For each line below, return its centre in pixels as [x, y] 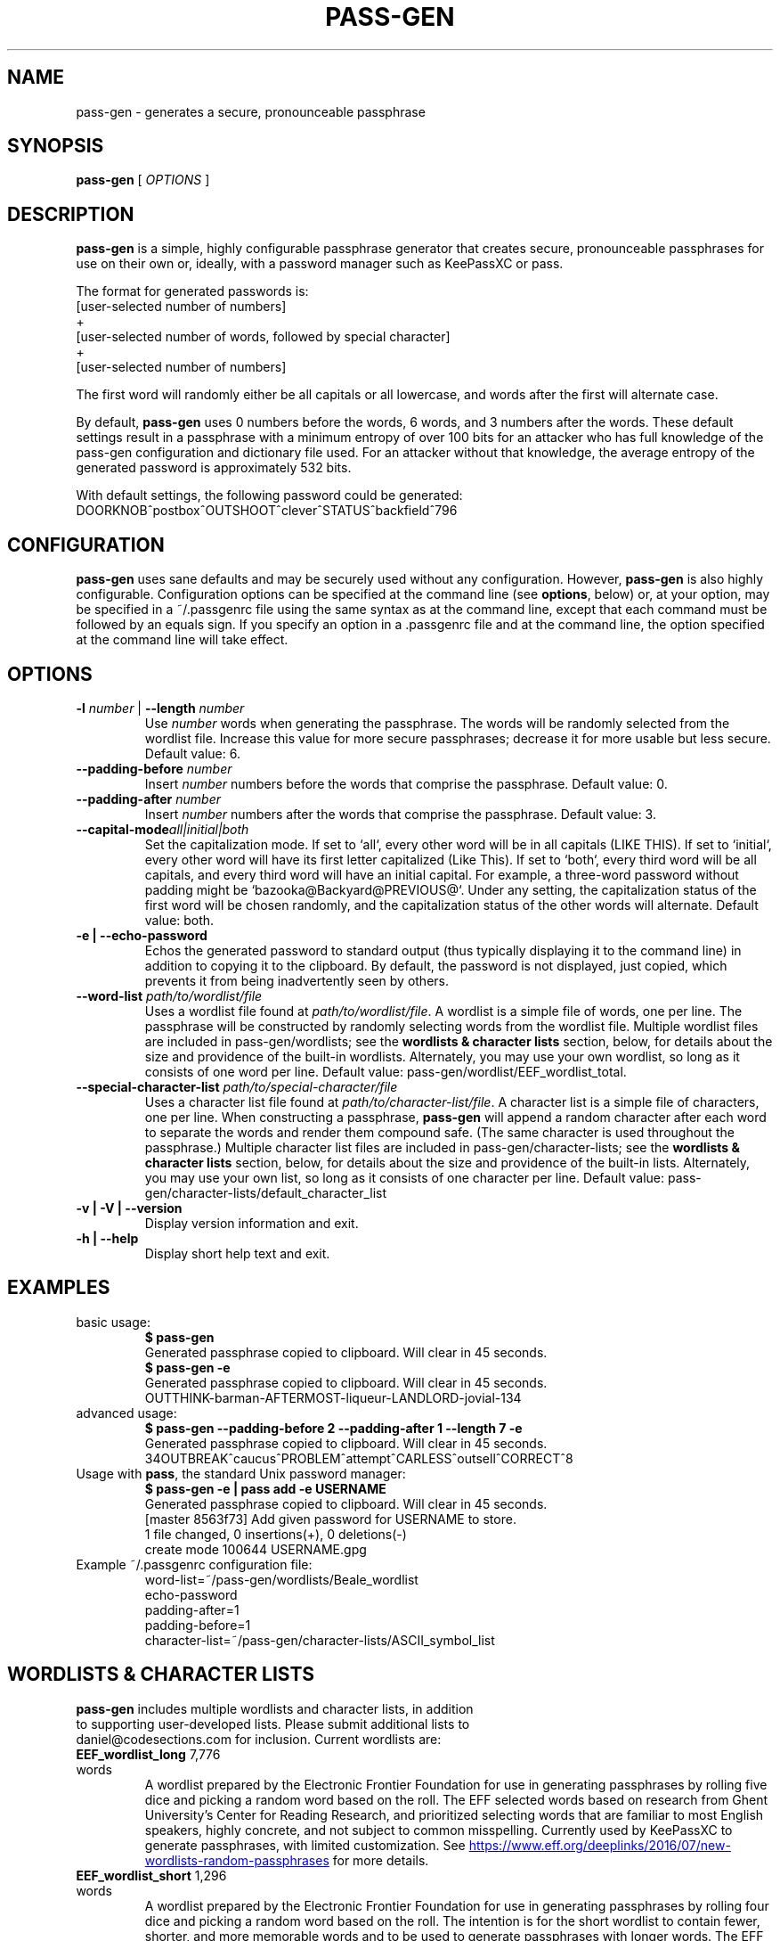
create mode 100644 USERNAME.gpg [256, 1549]
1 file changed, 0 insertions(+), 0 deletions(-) [276, 1534]
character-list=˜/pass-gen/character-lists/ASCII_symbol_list [320, 1640]
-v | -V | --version [129, 1208]
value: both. [179, 920]
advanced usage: [126, 1413]
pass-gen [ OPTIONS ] [143, 180]
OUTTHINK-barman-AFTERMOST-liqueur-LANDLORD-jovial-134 [333, 1397]
